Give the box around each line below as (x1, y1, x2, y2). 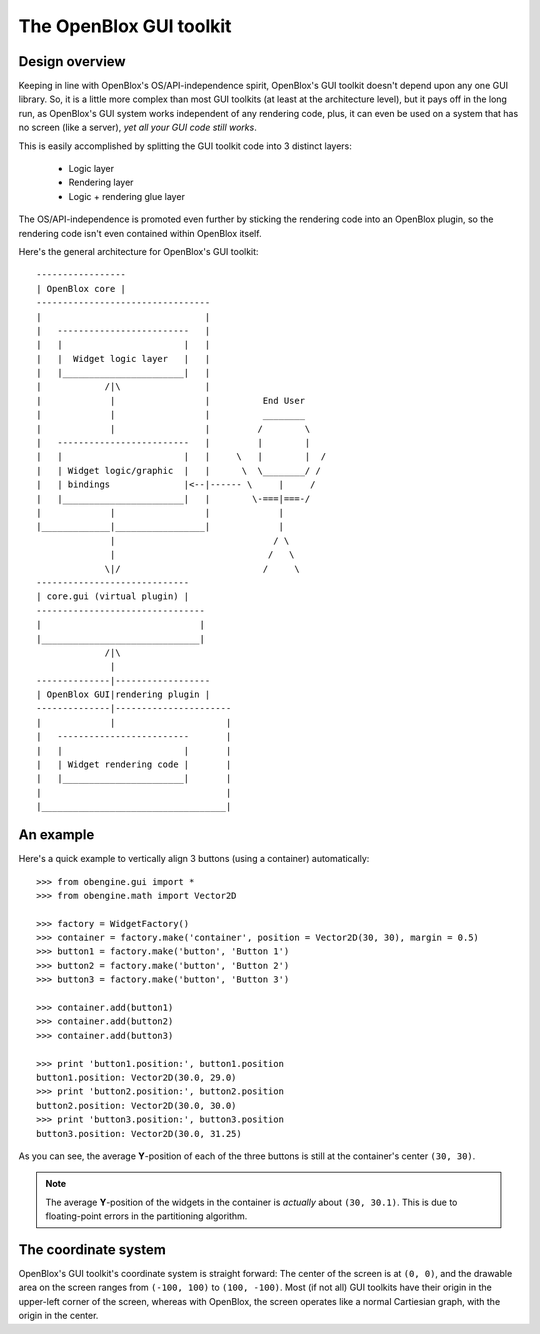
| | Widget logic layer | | (36, 353, 211, 364)
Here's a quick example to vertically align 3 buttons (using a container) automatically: (18, 853, 370, 865)
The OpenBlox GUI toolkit (18, 15, 232, 37)
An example (18, 826, 95, 844)
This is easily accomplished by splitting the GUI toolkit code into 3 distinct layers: (18, 140, 352, 152)
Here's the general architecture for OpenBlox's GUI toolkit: (18, 245, 259, 257)
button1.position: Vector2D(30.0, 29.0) (36, 1071, 237, 1083)
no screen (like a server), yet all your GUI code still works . (18, 121, 257, 134)
